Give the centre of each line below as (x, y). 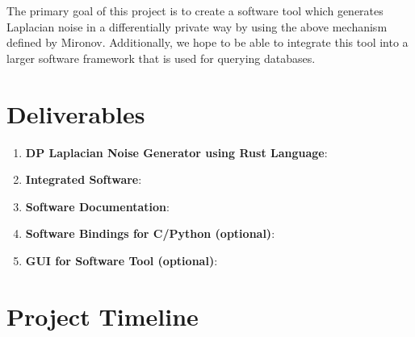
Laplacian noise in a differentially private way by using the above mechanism (197, 26)
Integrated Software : (84, 179)
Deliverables (76, 113)
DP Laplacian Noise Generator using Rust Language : (176, 152)
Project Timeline (103, 316)
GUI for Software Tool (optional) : (122, 260)
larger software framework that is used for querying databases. (161, 58)
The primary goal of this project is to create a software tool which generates (195, 10)
